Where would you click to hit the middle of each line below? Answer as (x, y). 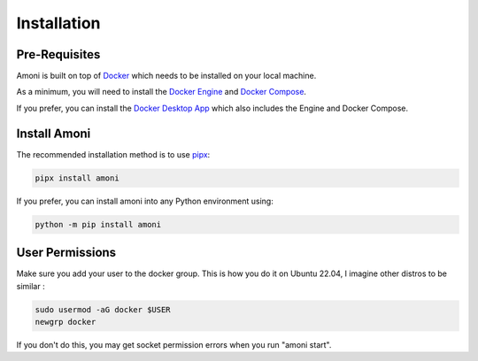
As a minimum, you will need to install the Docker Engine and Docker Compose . (162, 92)
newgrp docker (66, 322)
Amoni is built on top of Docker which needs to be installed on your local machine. (166, 76)
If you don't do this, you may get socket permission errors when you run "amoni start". (174, 344)
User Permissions (66, 253)
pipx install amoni (77, 178)
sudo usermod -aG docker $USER (103, 309)
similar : (31, 286)
